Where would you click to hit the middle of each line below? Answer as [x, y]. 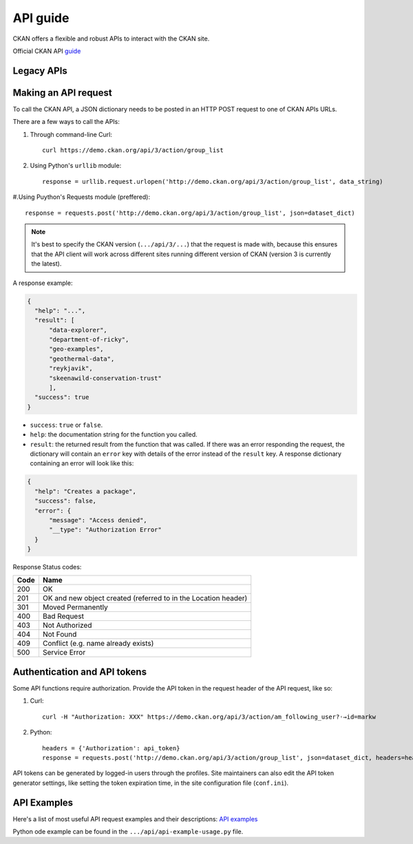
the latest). [46, 264]
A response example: [43, 283]
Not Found [60, 635]
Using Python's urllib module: [76, 166]
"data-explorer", [78, 330]
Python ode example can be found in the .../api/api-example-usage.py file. [128, 832]
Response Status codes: [47, 567]
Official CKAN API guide [47, 51]
